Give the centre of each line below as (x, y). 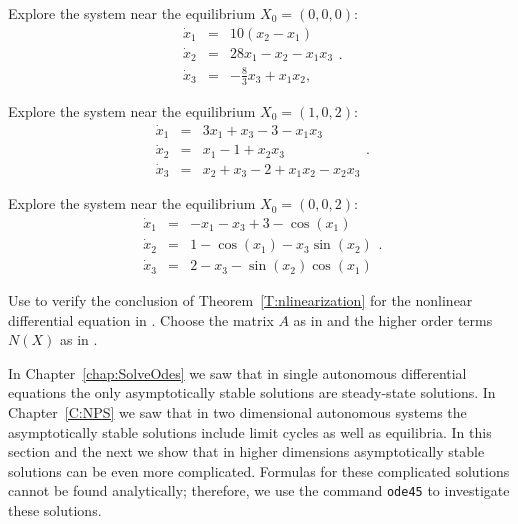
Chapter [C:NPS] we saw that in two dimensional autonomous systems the (237, 412)
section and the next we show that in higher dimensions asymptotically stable (246, 451)
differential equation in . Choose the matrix (141, 319)
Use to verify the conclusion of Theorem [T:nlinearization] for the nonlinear (240, 300)
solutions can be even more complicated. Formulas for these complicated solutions (259, 470)
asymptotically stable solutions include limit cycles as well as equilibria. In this (250, 431)
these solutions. (55, 510)
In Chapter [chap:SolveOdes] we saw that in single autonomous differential (237, 372)
